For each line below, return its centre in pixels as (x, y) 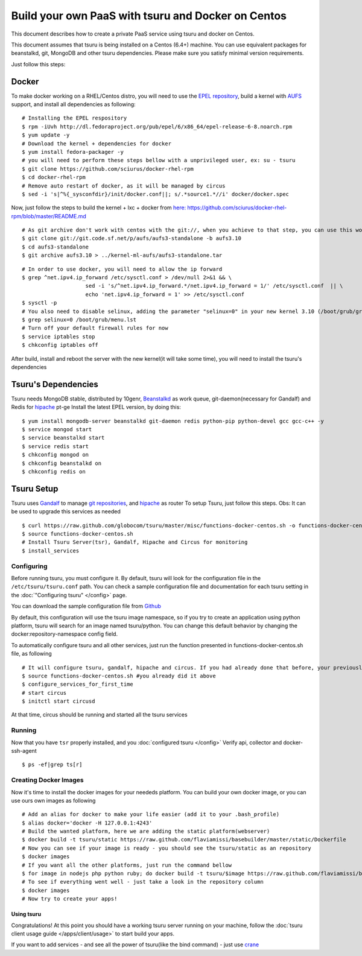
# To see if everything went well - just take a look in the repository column (143, 882)
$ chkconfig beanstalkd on (62, 463)
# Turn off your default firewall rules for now (95, 328)
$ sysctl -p (40, 303)
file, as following (32, 654)
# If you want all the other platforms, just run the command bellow (127, 865)
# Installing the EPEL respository (75, 118)
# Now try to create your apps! (70, 899)
